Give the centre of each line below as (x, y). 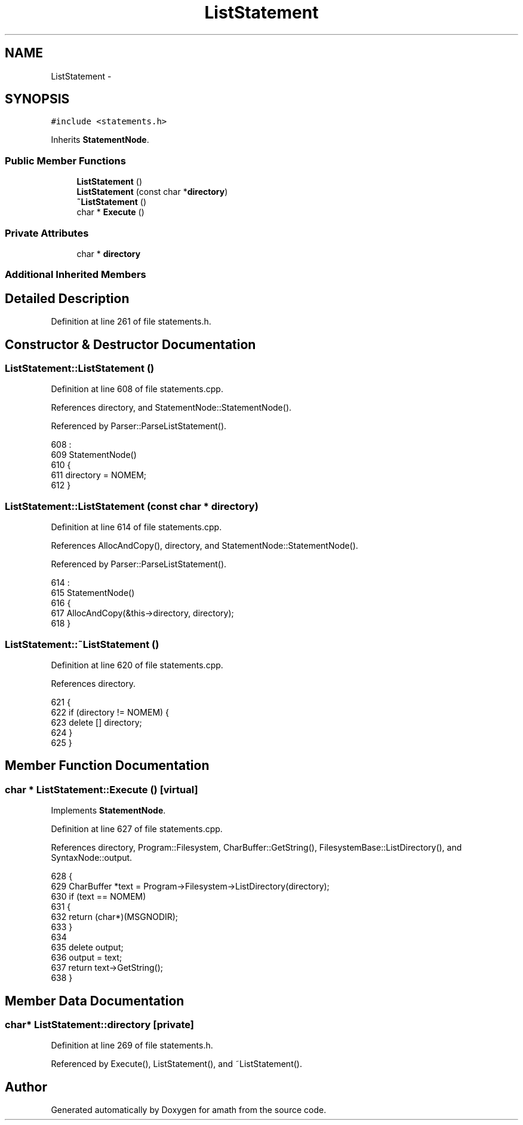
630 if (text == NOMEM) (99, 897)
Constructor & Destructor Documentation (130, 344)
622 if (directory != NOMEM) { (110, 712)
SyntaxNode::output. (92, 858)
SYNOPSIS (37, 99)
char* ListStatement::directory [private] (99, 1024)
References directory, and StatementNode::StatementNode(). (171, 408)
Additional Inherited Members (76, 275)
